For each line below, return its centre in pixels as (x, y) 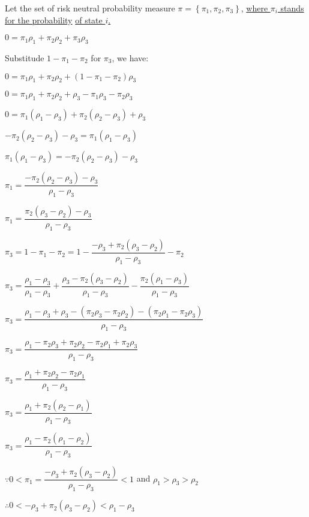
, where (254, 8)
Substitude (25, 57)
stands (292, 8)
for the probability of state (54, 20)
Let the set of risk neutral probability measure (90, 8)
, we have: (130, 57)
